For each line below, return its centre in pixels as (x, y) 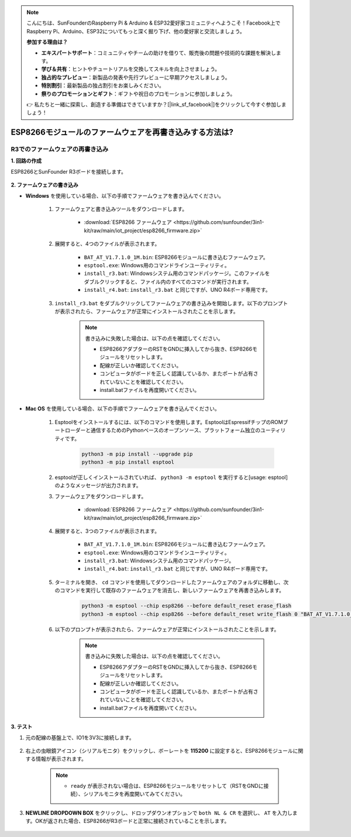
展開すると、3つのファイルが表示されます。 (107, 531)
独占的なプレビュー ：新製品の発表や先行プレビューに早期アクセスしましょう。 (136, 77)
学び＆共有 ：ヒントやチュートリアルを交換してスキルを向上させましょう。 (131, 69)
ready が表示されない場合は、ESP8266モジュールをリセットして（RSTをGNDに (167, 786)
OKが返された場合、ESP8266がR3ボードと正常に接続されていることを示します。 (133, 821)
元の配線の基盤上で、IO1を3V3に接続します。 (80, 738)
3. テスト (22, 727)
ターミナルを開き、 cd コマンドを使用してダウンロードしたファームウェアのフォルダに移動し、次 (172, 582)
